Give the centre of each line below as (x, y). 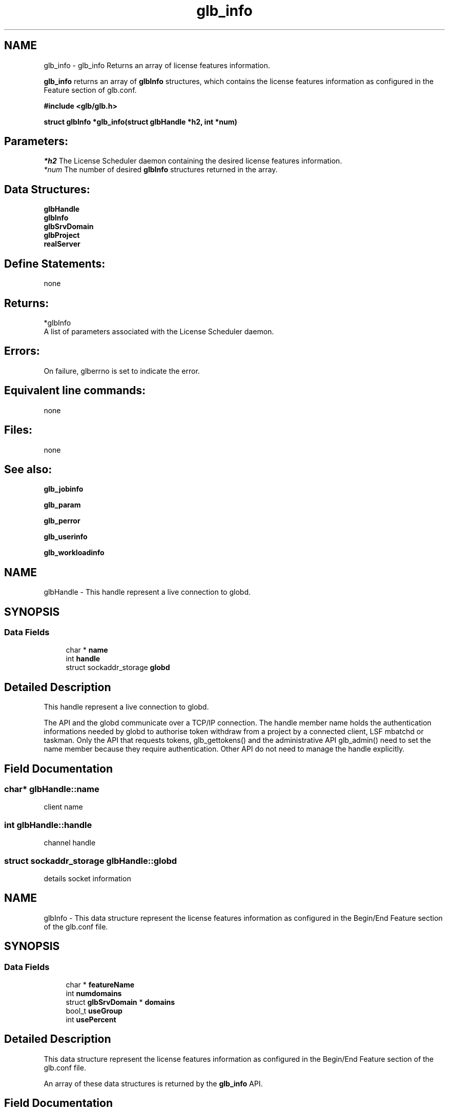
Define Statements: (55, 264)
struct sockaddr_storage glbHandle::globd (91, 861)
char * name (87, 650)
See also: (28, 469)
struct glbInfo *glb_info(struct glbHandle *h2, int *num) (140, 122)
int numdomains (94, 994)
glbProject (62, 235)
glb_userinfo (66, 537)
